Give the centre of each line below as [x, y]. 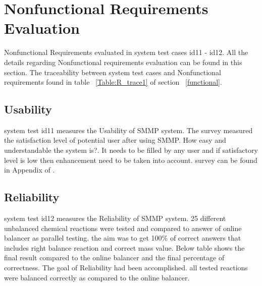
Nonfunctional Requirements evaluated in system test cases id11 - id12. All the [126, 52]
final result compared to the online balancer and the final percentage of [114, 258]
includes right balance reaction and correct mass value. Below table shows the [124, 247]
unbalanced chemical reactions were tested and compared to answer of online [123, 228]
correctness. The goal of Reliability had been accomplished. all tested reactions [126, 268]
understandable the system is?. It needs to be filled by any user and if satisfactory [131, 150]
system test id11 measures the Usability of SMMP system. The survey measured [128, 130]
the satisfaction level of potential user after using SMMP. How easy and [115, 140]
